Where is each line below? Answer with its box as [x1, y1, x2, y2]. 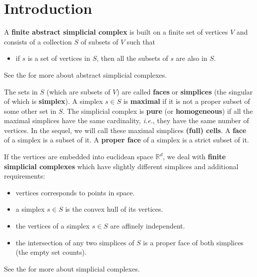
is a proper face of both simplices [143, 237, 244, 247]
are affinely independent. [110, 221, 185, 231]
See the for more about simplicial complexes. [4, 263, 140, 274]
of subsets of [80, 36, 119, 46]
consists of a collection [4, 36, 72, 46]
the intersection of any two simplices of [15, 237, 134, 247]
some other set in [4, 105, 57, 116]
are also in [176, 53, 207, 63]
